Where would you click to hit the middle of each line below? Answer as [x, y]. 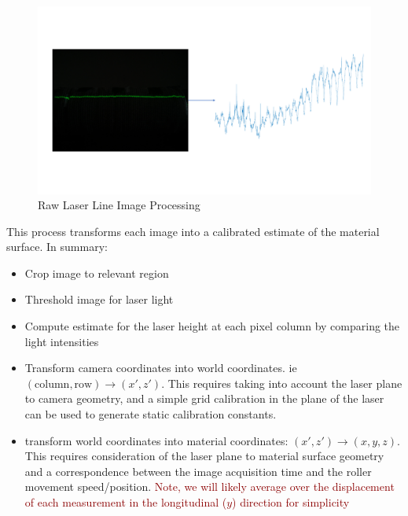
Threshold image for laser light [99, 299]
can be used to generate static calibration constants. [151, 414]
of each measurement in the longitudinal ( [126, 502]
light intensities [62, 341]
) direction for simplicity [291, 502]
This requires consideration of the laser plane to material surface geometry [204, 456]
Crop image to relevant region [97, 273]
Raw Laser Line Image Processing [119, 205]
